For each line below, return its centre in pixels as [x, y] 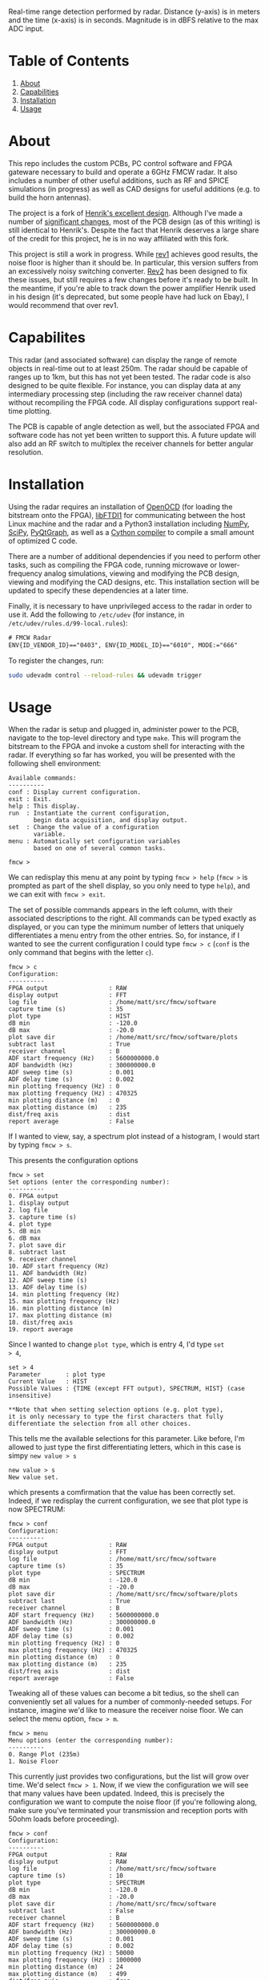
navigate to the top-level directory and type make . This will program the [125, 738]
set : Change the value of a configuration [84, 828]
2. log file [28, 1210]
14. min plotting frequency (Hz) [64, 1294]
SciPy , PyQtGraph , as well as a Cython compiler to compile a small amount [131, 532]
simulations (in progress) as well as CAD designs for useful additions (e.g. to [134, 188]
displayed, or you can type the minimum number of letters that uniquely [126, 927]
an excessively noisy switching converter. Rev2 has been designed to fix [128, 271]
